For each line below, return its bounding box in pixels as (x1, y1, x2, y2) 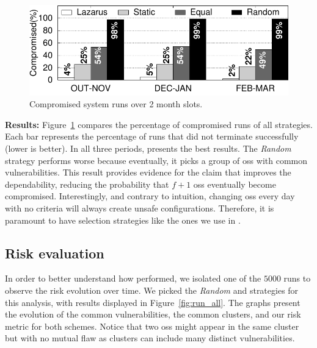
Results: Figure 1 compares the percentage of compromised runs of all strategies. (5, 118, 313, 130)
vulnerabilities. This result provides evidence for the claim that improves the (5, 166, 291, 179)
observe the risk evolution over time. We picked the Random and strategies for (5, 284, 299, 296)
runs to (283, 272, 311, 285)
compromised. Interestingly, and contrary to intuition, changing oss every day (5, 190, 295, 202)
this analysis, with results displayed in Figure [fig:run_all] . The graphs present (5, 296, 301, 308)
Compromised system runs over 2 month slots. (29, 98, 203, 110)
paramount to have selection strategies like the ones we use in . (5, 213, 241, 226)
